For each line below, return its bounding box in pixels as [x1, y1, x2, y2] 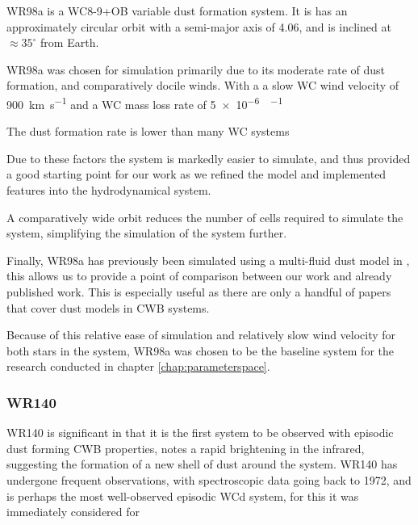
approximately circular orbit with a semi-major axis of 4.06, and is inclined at [6, 18, 391, 35]
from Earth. [40, 34, 99, 51]
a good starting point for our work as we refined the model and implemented [6, 166, 387, 183]
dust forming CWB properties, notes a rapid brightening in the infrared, [6, 439, 365, 456]
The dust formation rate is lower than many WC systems [6, 123, 290, 140]
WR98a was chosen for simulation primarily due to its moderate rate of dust [6, 61, 385, 78]
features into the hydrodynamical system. [6, 182, 211, 198]
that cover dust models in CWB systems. [6, 299, 210, 316]
